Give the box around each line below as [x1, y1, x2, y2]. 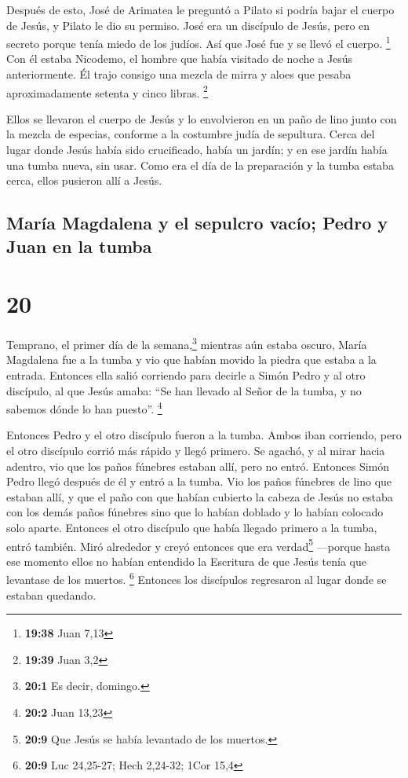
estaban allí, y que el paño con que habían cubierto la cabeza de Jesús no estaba [6, 488, 393, 505]
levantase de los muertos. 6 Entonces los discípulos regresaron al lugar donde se [6, 569, 387, 588]
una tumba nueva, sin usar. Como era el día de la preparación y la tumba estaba [6, 156, 394, 173]
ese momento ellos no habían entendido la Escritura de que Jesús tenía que [6, 552, 366, 569]
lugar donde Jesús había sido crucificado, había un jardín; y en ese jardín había [6, 141, 388, 158]
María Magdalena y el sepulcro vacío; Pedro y [6, 211, 388, 235]
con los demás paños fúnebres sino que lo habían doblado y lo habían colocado [6, 504, 384, 520]
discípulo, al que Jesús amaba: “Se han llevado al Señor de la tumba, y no [6, 382, 362, 398]
